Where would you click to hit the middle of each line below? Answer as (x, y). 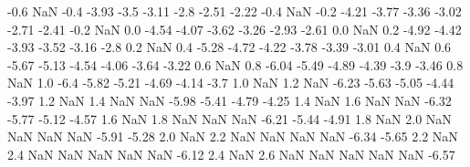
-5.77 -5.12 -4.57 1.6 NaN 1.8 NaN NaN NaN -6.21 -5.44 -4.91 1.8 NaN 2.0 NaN (230, 118)
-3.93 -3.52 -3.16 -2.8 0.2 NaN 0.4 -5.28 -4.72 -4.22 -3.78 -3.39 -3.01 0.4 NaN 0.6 (230, 47)
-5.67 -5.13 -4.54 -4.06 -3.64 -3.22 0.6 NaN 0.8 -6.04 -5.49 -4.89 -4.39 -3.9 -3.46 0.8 (235, 64)
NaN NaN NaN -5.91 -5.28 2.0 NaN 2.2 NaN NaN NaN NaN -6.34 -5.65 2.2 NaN (233, 136)
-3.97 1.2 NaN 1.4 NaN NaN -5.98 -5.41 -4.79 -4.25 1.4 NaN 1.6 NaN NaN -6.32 (230, 100)
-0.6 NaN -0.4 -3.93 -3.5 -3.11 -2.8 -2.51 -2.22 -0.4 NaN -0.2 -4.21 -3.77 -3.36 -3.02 (235, 11)
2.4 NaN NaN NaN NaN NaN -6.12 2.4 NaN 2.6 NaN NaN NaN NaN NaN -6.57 (231, 154)
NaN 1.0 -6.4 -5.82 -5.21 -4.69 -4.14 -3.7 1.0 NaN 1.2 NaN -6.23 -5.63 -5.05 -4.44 (231, 83)
